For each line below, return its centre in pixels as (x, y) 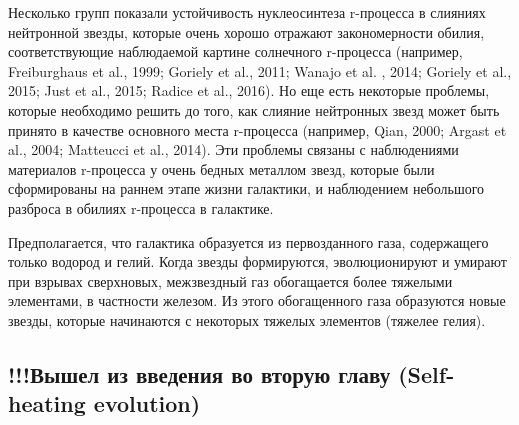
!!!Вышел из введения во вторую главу (199, 373)
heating (47, 403)
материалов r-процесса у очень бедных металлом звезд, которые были (221, 168)
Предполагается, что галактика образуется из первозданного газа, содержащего (248, 241)
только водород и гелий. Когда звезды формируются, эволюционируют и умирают (257, 261)
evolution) (147, 403)
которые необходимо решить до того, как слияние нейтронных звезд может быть (254, 109)
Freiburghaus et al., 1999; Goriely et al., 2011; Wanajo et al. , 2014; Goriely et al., (260, 70)
